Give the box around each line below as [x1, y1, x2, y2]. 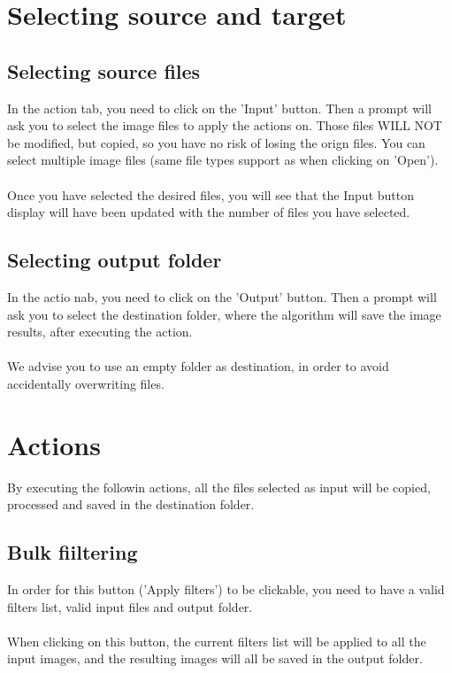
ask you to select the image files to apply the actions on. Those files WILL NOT [7, 116, 442, 135]
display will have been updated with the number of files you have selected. [7, 203, 410, 221]
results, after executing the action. [7, 322, 193, 341]
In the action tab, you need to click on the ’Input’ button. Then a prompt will [7, 98, 432, 117]
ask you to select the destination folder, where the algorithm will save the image [7, 305, 441, 323]
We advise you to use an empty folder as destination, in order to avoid [7, 357, 389, 375]
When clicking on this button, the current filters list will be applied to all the [7, 631, 426, 650]
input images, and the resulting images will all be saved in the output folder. [7, 649, 423, 668]
